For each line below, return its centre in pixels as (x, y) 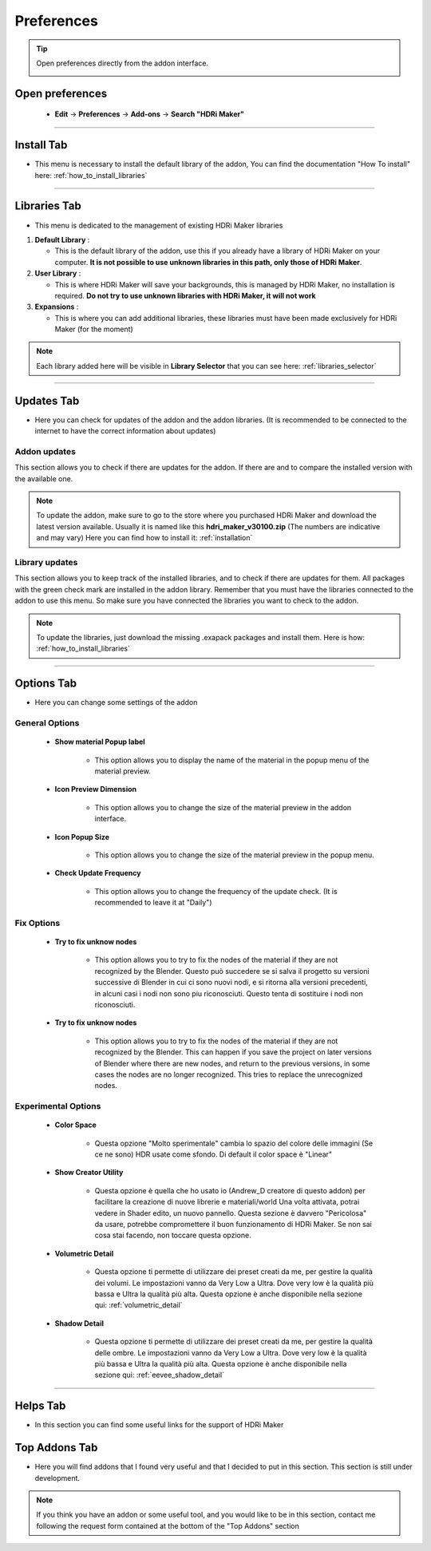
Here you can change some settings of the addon (116, 702)
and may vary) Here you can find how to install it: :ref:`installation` (144, 538)
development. (57, 1478)
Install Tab (41, 145)
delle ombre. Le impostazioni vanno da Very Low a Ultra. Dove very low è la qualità (231, 1352)
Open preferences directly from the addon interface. (123, 63)
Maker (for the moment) (94, 329)
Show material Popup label (100, 742)
